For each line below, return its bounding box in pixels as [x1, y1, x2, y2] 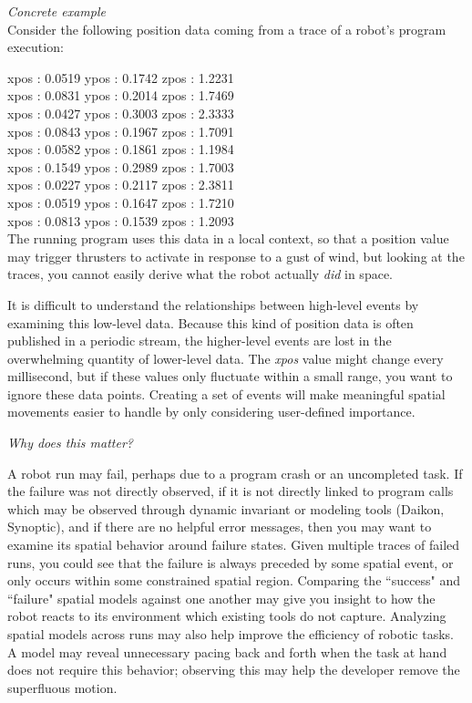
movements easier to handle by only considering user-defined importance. [7, 402, 416, 421]
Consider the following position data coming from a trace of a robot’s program [7, 19, 446, 38]
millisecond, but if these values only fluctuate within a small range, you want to [7, 367, 453, 386]
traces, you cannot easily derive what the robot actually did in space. [7, 264, 393, 284]
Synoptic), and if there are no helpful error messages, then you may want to [7, 517, 432, 536]
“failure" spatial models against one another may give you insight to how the [7, 588, 436, 607]
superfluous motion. [7, 677, 118, 697]
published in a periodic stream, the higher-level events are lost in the [7, 331, 392, 350]
